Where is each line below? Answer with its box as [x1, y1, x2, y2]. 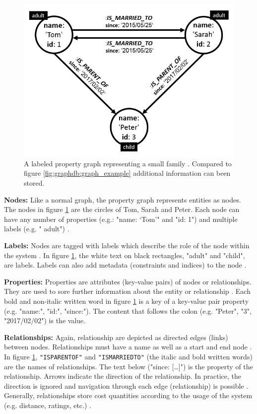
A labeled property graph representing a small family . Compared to [24, 158, 232, 168]
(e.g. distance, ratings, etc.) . [4, 400, 91, 410]
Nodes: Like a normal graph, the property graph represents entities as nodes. [4, 194, 241, 205]
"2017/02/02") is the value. [4, 315, 86, 326]
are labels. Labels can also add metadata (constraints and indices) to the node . [4, 260, 247, 270]
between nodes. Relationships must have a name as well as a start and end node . [4, 342, 252, 352]
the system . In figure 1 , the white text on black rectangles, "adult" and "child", [4, 250, 245, 260]
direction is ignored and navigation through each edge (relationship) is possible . [4, 380, 249, 391]
